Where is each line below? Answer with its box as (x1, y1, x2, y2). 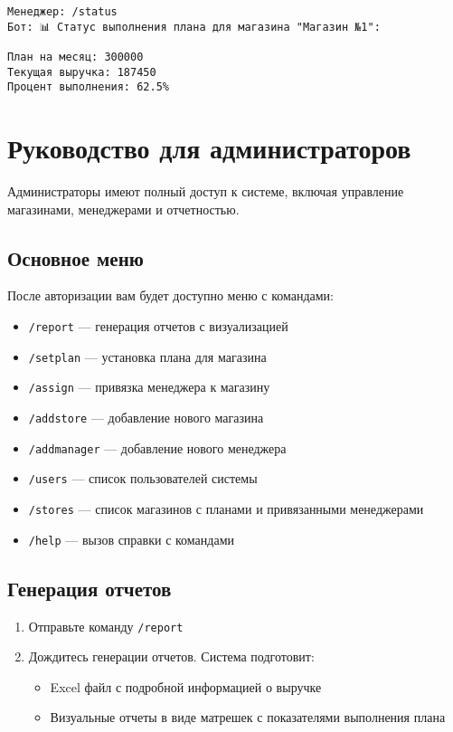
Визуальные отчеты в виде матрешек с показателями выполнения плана (50, 708, 446, 727)
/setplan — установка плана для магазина (28, 347, 267, 366)
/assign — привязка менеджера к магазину (28, 377, 270, 396)
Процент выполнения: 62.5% (7, 81, 169, 94)
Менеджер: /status (7, 5, 118, 18)
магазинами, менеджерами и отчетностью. (7, 199, 240, 218)
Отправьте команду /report (28, 616, 184, 635)
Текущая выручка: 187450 (7, 65, 156, 79)
